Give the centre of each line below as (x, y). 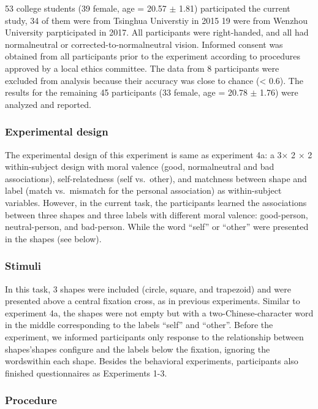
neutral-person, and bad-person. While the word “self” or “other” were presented (157, 227)
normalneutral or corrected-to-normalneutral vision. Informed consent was (144, 44)
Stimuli (23, 266)
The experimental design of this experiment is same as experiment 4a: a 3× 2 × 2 (159, 154)
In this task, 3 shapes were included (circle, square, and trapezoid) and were (148, 289)
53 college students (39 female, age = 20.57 (86, 8)
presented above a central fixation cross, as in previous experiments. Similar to (153, 301)
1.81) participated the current (235, 8)
